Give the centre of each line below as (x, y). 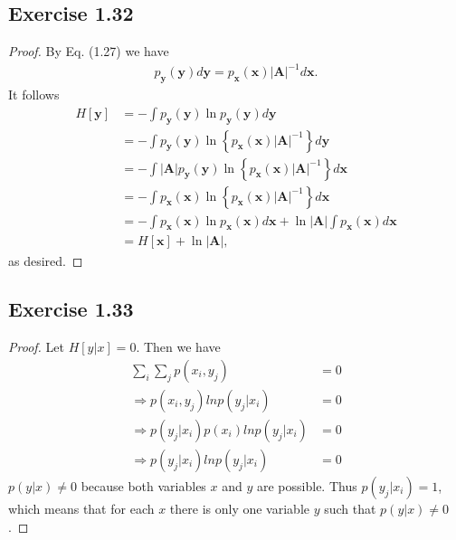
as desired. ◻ (46, 260)
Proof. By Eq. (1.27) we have (89, 51)
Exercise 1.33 (71, 309)
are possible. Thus (307, 486)
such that (350, 509)
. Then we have (178, 347)
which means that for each (81, 509)
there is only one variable (239, 509)
